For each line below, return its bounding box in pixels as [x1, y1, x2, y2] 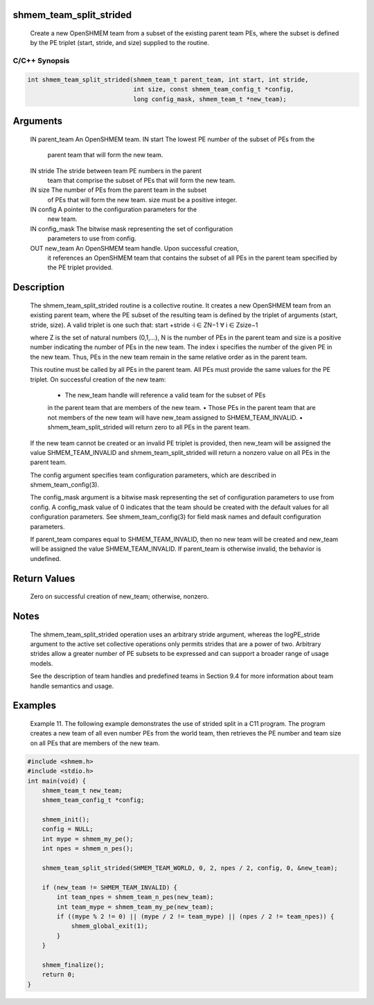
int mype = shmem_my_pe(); [42, 835, 134, 843]
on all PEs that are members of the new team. [30, 738, 161, 747]
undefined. [30, 554, 62, 562]
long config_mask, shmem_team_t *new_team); [133, 95, 287, 103]
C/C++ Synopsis [12, 56, 70, 66]
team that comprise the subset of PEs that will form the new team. [47, 176, 236, 184]
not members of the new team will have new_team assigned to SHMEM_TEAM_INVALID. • [47, 413, 303, 422]
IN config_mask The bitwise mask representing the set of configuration [30, 224, 233, 233]
